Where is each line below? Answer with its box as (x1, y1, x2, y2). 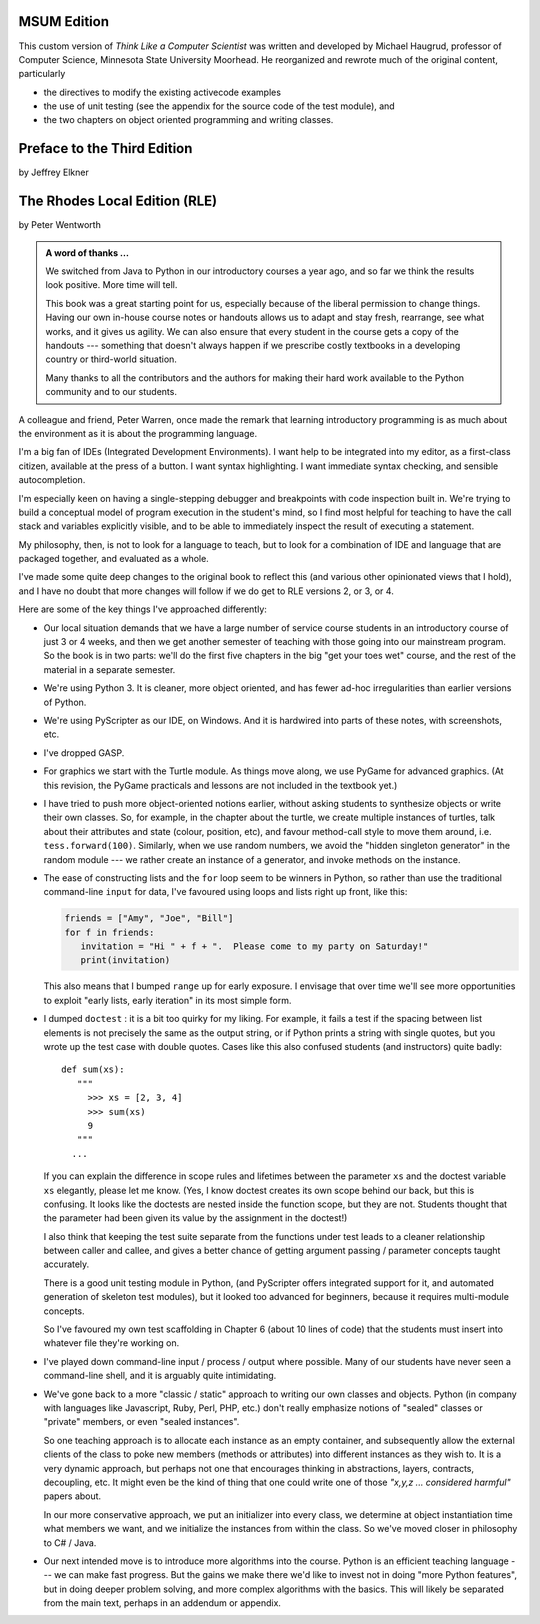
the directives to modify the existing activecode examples (43, 86, 282, 98)
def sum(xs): (61, 1064, 125, 1075)
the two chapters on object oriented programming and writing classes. (43, 114, 334, 126)
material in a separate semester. (43, 663, 176, 675)
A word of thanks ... (45, 246, 130, 259)
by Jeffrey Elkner (18, 166, 89, 179)
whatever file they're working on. (43, 1337, 180, 1349)
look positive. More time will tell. (45, 279, 178, 291)
